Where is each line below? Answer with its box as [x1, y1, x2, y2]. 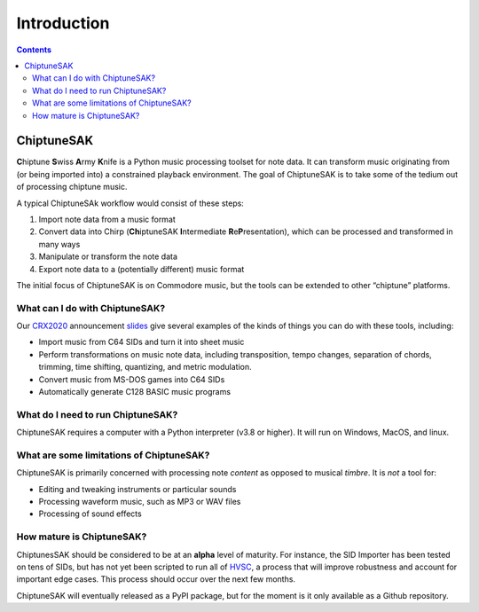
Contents [16, 44, 52, 55]
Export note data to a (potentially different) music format [38, 263, 245, 274]
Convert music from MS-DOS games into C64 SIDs [38, 373, 225, 385]
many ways [38, 239, 81, 249]
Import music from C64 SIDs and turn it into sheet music [38, 337, 245, 348]
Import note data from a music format [38, 214, 177, 224]
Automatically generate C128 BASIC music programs [38, 387, 231, 397]
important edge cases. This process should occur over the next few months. [16, 574, 296, 585]
